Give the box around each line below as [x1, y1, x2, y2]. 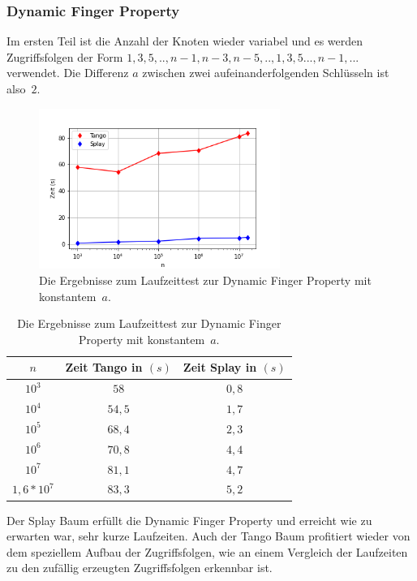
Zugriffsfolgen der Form [6, 48, 123, 65]
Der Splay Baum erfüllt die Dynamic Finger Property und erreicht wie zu [6, 511, 372, 528]
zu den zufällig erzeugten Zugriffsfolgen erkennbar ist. [6, 559, 273, 576]
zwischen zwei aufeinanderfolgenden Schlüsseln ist [142, 64, 389, 81]
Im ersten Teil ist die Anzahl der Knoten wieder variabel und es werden [6, 32, 363, 49]
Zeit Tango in [65, 359, 143, 376]
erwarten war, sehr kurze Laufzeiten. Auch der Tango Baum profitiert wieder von [6, 527, 411, 544]
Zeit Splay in [183, 359, 257, 376]
